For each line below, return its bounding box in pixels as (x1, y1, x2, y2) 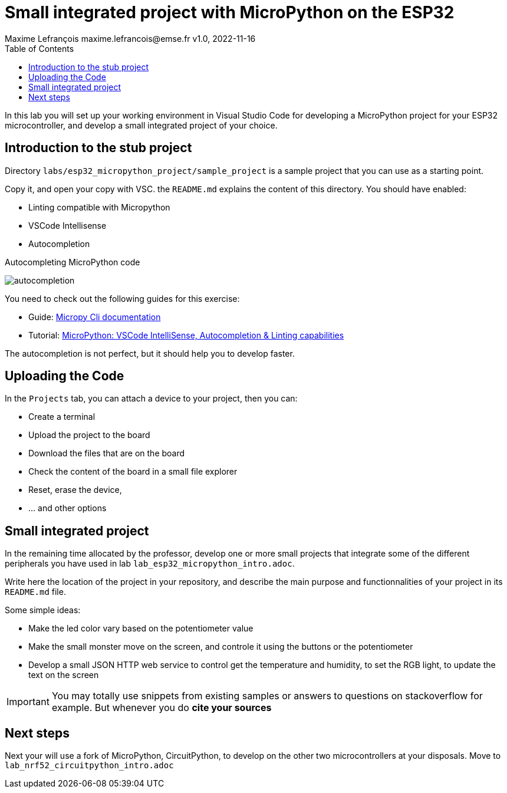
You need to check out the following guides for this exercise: (5, 293, 240, 304)
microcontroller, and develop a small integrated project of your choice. (5, 120, 278, 130)
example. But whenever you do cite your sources (51, 702, 272, 714)
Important (6, 696, 50, 708)
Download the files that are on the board (28, 448, 185, 459)
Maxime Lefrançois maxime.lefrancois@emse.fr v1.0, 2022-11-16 (5, 33, 256, 44)
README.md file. (5, 587, 66, 597)
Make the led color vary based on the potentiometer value (28, 623, 253, 634)
